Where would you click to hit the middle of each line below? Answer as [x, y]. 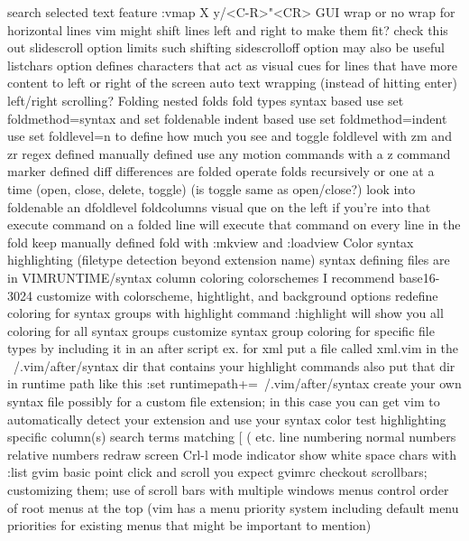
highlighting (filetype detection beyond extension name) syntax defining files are [229, 260]
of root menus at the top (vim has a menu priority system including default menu [233, 507]
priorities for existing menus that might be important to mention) [189, 525]
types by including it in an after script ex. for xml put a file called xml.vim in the [233, 348]
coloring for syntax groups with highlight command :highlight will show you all [225, 313]
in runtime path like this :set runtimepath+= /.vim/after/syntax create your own [234, 383]
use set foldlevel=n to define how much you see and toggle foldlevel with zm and [230, 136]
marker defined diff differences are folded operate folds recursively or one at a [221, 171]
